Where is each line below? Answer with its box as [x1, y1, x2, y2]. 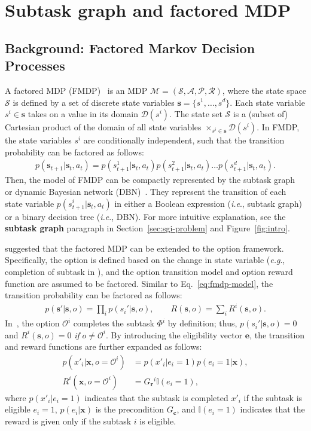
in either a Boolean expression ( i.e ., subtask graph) [114, 197, 303, 209]
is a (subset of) [233, 108, 288, 120]
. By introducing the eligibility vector [105, 328, 243, 341]
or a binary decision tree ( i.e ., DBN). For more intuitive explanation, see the [5, 210, 286, 222]
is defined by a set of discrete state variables [13, 96, 175, 108]
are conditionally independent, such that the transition [83, 134, 285, 146]
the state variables [5, 134, 72, 146]
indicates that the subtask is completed [84, 391, 228, 404]
